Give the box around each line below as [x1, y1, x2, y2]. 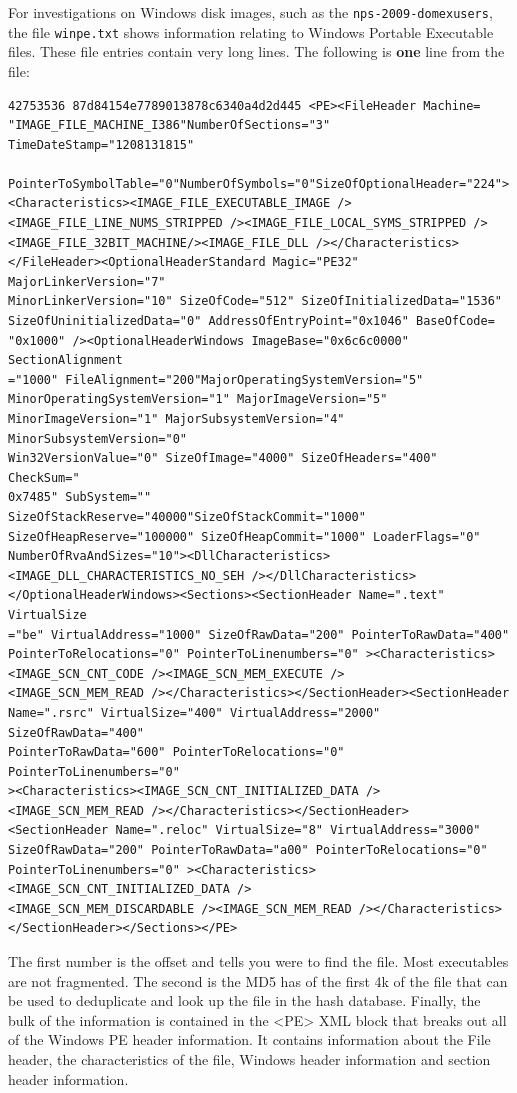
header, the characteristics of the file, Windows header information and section [8, 1049, 491, 1069]
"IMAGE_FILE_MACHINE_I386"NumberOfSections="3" [8, 118, 331, 133]
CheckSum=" [8, 470, 80, 485]
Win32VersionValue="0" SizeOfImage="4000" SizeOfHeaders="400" [8, 451, 438, 466]
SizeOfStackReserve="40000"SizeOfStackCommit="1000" [8, 509, 366, 524]
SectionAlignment [8, 353, 123, 368]
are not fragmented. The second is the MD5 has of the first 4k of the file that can [8, 970, 508, 991]
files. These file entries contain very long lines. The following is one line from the [8, 41, 505, 62]
